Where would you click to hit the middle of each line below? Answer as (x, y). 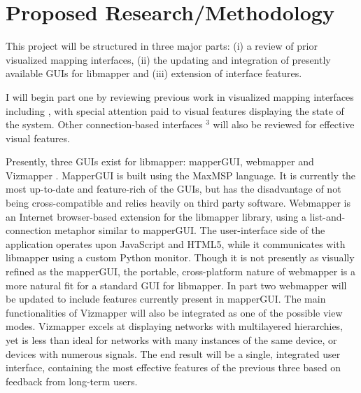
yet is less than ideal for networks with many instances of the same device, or (171, 340)
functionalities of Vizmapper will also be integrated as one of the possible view (174, 312)
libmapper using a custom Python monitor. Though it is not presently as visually (180, 257)
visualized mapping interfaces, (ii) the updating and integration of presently (168, 59)
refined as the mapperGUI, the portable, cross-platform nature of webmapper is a (181, 271)
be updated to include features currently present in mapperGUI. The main (166, 299)
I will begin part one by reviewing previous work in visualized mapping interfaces (180, 96)
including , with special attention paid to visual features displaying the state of (175, 110)
